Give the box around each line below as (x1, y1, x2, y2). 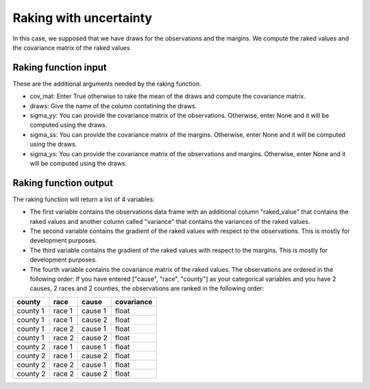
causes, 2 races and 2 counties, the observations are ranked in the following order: (29, 284, 264, 292)
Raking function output (12, 177, 113, 188)
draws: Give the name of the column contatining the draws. (29, 101, 197, 110)
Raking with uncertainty (12, 10, 153, 25)
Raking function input (12, 62, 108, 73)
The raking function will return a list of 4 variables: (12, 195, 155, 203)
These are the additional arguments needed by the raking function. (12, 79, 201, 88)
